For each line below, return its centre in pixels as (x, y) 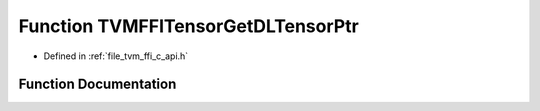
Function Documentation (97, 84)
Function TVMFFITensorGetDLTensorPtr (188, 26)
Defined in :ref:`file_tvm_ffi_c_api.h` (116, 56)
